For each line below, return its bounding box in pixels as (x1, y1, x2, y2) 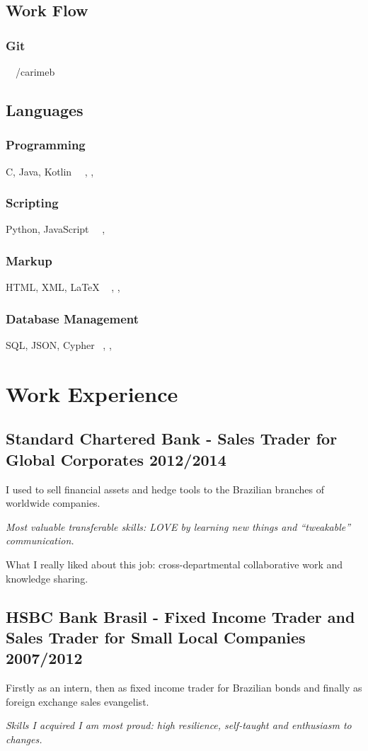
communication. (6, 533, 74, 548)
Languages (6, 98, 84, 120)
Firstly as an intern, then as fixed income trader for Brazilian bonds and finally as (6, 680, 362, 695)
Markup (6, 251, 52, 269)
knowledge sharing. (6, 571, 88, 585)
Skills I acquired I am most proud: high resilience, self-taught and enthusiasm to (6, 718, 352, 733)
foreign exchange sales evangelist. (6, 694, 149, 709)
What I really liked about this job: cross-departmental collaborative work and (6, 556, 343, 571)
